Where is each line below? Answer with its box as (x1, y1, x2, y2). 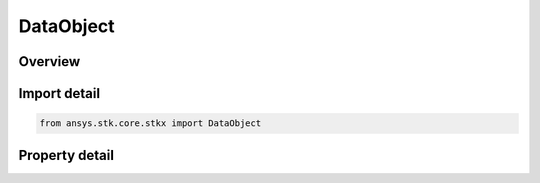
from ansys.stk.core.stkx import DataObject (39, 118, 262, 129)
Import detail (18, 85, 100, 102)
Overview (18, 53, 81, 70)
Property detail (18, 146, 115, 164)
